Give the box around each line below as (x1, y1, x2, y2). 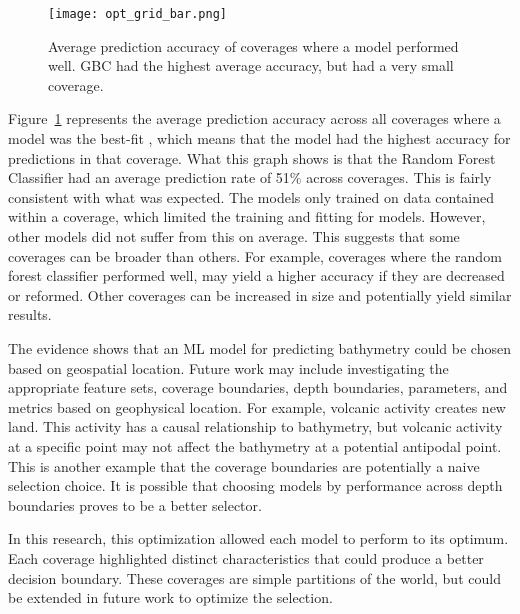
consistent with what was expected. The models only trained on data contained (8, 186, 495, 207)
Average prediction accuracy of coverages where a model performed (48, 35, 459, 56)
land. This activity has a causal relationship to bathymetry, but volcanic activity (8, 416, 503, 437)
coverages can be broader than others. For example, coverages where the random (8, 245, 502, 266)
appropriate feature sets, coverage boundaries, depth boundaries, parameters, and (8, 377, 508, 398)
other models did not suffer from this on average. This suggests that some (8, 226, 460, 246)
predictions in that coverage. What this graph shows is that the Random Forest (8, 147, 496, 168)
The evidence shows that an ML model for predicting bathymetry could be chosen (8, 337, 511, 358)
